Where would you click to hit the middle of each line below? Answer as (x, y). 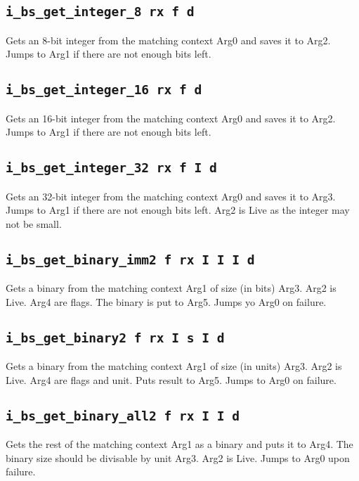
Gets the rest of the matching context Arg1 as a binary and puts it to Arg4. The (179, 444)
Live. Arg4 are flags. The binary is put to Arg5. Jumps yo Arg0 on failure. (166, 301)
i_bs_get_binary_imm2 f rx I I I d (130, 259)
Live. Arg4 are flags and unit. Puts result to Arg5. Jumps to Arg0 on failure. (171, 379)
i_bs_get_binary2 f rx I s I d (115, 338)
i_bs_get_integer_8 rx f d (100, 12)
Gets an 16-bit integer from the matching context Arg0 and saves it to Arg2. (171, 118)
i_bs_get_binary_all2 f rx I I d (123, 416)
